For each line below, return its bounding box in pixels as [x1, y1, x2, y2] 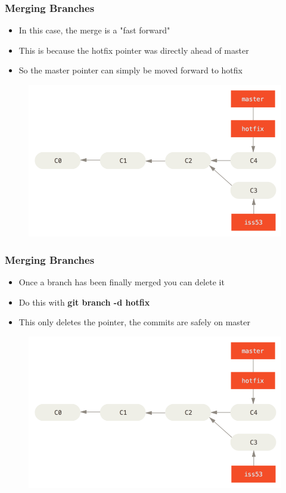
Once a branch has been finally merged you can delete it [18, 276, 225, 288]
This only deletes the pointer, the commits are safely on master [18, 316, 250, 328]
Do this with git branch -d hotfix [18, 295, 150, 308]
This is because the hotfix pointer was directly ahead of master [18, 44, 249, 56]
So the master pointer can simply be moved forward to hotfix [18, 64, 243, 76]
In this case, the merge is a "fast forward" [18, 24, 170, 36]
